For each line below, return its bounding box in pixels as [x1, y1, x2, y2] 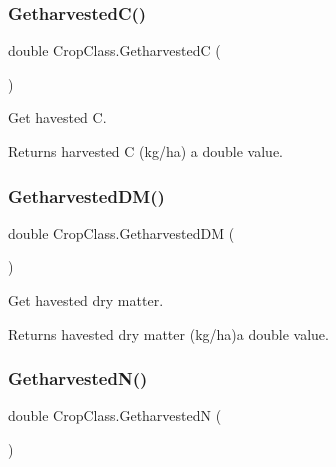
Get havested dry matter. [8, 290, 164, 310]
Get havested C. [8, 107, 107, 128]
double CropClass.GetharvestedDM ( [8, 222, 235, 243]
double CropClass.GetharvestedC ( [8, 40, 221, 61]
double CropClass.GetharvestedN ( [8, 405, 222, 426]
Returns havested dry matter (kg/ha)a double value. [8, 323, 329, 344]
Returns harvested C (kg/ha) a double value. [8, 141, 283, 161]
